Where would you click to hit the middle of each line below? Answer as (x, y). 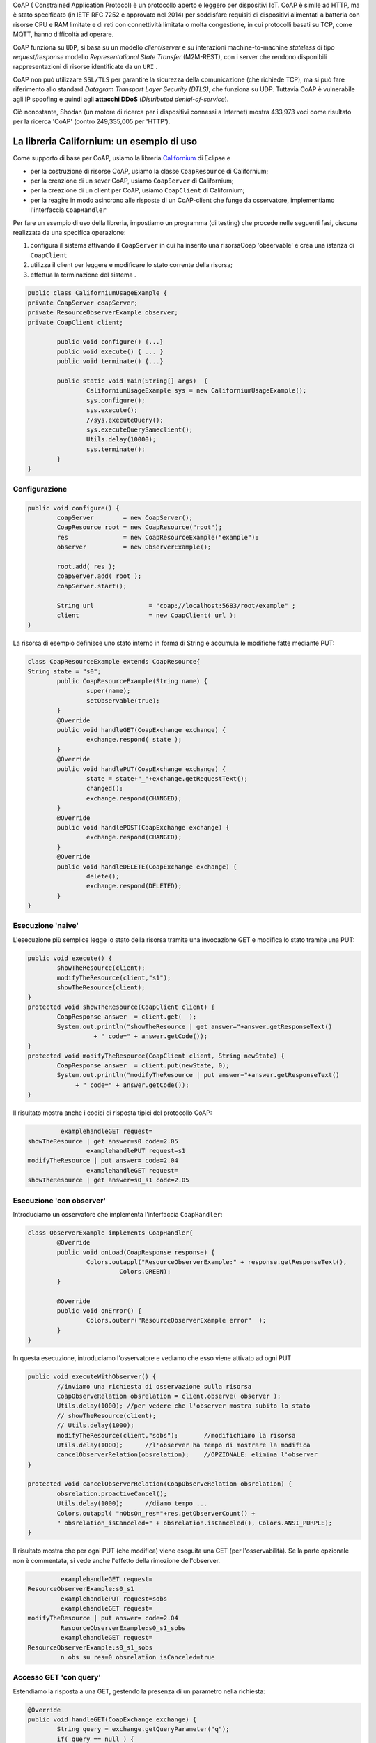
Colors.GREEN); (145, 1272)
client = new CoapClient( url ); (147, 615)
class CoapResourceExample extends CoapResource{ (114, 662)
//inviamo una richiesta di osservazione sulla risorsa (154, 1386)
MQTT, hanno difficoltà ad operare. (63, 34)
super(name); (108, 691)
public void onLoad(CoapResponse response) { (136, 1252)
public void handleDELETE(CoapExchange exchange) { (147, 867)
